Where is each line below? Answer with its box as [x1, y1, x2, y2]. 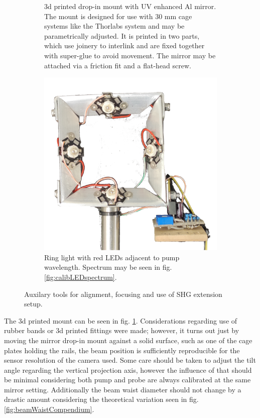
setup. [24, 298, 43, 309]
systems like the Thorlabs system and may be [44, 21, 185, 31]
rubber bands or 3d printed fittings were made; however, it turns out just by [4, 325, 239, 336]
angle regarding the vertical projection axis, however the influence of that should [4, 364, 252, 375]
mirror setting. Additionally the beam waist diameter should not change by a [4, 384, 241, 394]
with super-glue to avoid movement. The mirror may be [44, 50, 216, 60]
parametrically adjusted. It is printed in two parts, [44, 30, 200, 41]
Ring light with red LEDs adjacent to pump [44, 252, 180, 262]
